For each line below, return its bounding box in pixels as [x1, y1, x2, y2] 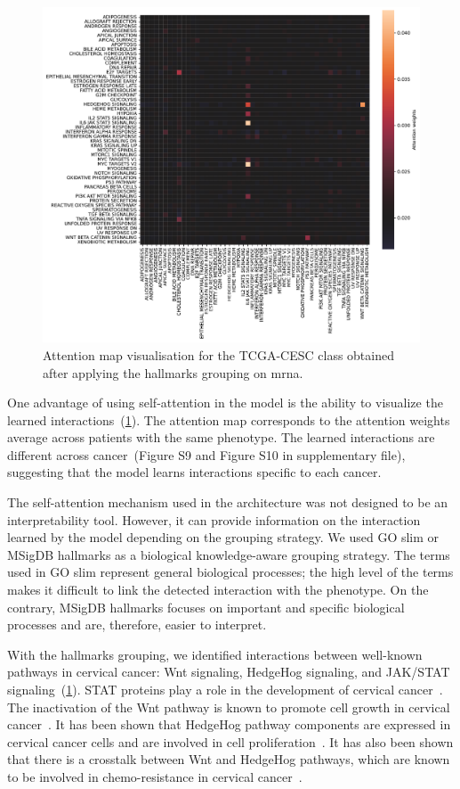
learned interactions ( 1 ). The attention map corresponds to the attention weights [7, 410, 450, 429]
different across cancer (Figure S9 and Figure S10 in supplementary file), [7, 445, 406, 464]
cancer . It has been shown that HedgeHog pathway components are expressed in [7, 715, 451, 734]
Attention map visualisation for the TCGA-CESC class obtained [43, 345, 394, 364]
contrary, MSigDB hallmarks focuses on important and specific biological [7, 597, 405, 616]
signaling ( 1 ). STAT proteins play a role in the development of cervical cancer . [7, 680, 443, 699]
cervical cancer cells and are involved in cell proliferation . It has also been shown [7, 732, 454, 751]
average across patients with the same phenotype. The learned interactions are [7, 428, 435, 447]
